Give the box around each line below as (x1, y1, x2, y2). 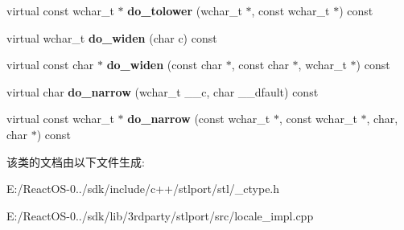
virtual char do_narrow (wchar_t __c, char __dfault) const (6, 83, 319, 100)
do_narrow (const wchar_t (127, 110, 270, 127)
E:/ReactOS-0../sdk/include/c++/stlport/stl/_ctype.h (6, 180, 280, 197)
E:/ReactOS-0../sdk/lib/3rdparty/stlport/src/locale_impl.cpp (6, 207, 314, 224)
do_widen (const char (106, 56, 222, 73)
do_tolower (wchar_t (127, 2, 242, 18)
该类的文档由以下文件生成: (6, 153, 145, 170)
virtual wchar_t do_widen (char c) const (6, 29, 217, 46)
